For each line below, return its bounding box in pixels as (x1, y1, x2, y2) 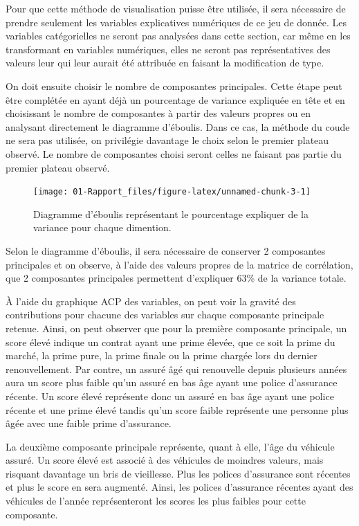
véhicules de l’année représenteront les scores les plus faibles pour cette (6, 493, 306, 508)
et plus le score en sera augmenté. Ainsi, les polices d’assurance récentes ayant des (6, 480, 353, 494)
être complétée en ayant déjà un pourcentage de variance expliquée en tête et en (6, 92, 345, 107)
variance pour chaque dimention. (33, 220, 172, 235)
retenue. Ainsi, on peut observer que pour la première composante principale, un (6, 320, 347, 335)
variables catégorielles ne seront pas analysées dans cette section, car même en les (6, 28, 351, 43)
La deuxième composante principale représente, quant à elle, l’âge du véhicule (6, 439, 335, 453)
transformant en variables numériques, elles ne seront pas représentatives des (6, 42, 331, 56)
